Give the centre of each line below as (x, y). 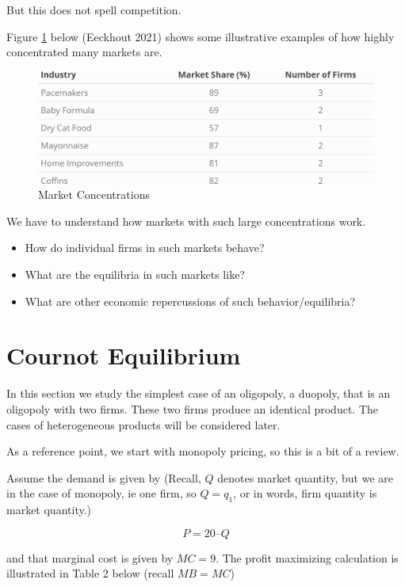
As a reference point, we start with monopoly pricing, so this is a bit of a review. (203, 451)
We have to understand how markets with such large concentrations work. (186, 221)
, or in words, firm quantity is (305, 493)
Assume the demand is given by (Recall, (104, 477)
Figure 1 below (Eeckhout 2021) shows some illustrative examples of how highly (201, 36)
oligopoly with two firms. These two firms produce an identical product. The (192, 408)
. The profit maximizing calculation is (307, 557)
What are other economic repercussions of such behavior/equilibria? (190, 301)
